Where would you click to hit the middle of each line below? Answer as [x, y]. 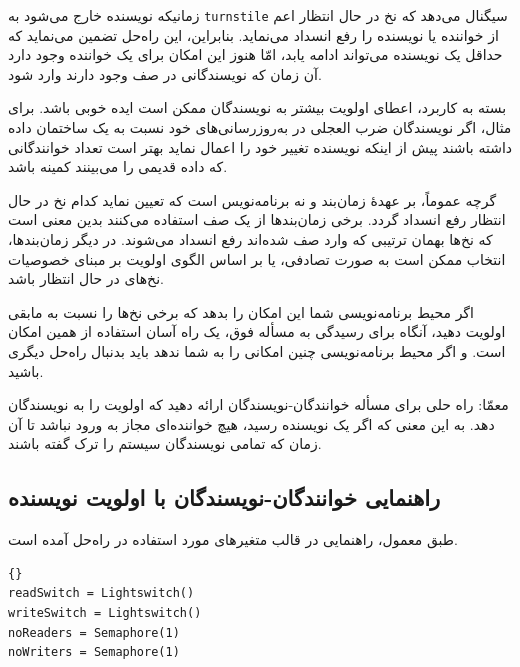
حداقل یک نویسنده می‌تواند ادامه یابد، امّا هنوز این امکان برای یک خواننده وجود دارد [255, 54]
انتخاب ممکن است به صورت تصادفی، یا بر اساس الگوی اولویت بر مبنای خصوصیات [257, 258]
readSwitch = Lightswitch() [101, 593]
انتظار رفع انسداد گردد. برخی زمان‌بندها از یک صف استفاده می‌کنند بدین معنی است [257, 219]
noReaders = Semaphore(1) [94, 632]
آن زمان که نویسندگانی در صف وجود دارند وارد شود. [165, 73]
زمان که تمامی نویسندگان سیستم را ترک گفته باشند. [165, 443]
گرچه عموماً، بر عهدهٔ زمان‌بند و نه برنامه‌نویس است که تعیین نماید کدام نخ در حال [252, 199]
